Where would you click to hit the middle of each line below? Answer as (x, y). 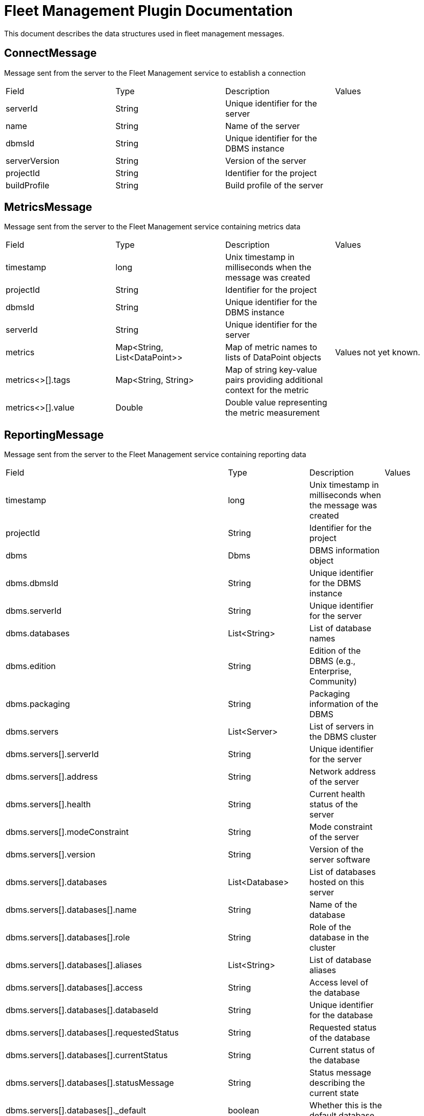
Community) (333, 682)
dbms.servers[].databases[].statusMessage (90, 1083)
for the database (341, 1015)
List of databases (343, 872)
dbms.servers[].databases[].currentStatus (87, 1055)
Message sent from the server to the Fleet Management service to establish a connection (155, 73)
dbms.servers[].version (50, 855)
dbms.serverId (34, 611)
